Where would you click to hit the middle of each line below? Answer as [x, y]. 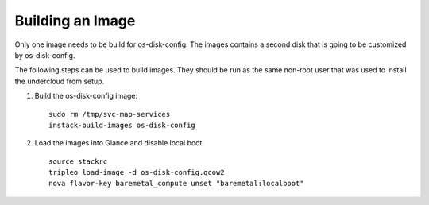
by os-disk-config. [45, 55]
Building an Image [75, 21]
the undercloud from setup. [60, 81]
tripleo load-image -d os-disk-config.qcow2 [137, 172]
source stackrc [78, 161]
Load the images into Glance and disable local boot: [119, 143]
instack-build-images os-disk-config [122, 125]
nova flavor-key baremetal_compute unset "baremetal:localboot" [177, 184]
